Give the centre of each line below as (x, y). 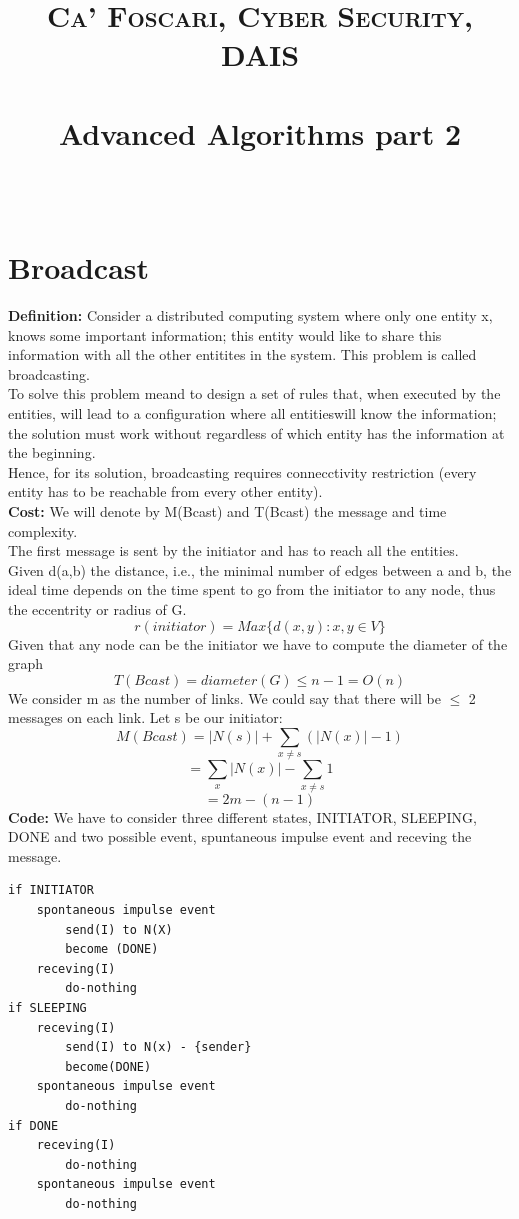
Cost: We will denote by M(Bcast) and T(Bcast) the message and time (227, 511)
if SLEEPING (47, 1007)
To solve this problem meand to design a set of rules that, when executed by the (254, 393)
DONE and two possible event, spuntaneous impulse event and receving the (240, 836)
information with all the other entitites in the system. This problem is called (242, 354)
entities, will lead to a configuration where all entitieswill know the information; (252, 413)
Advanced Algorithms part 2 (260, 132)
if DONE (33, 1125)
